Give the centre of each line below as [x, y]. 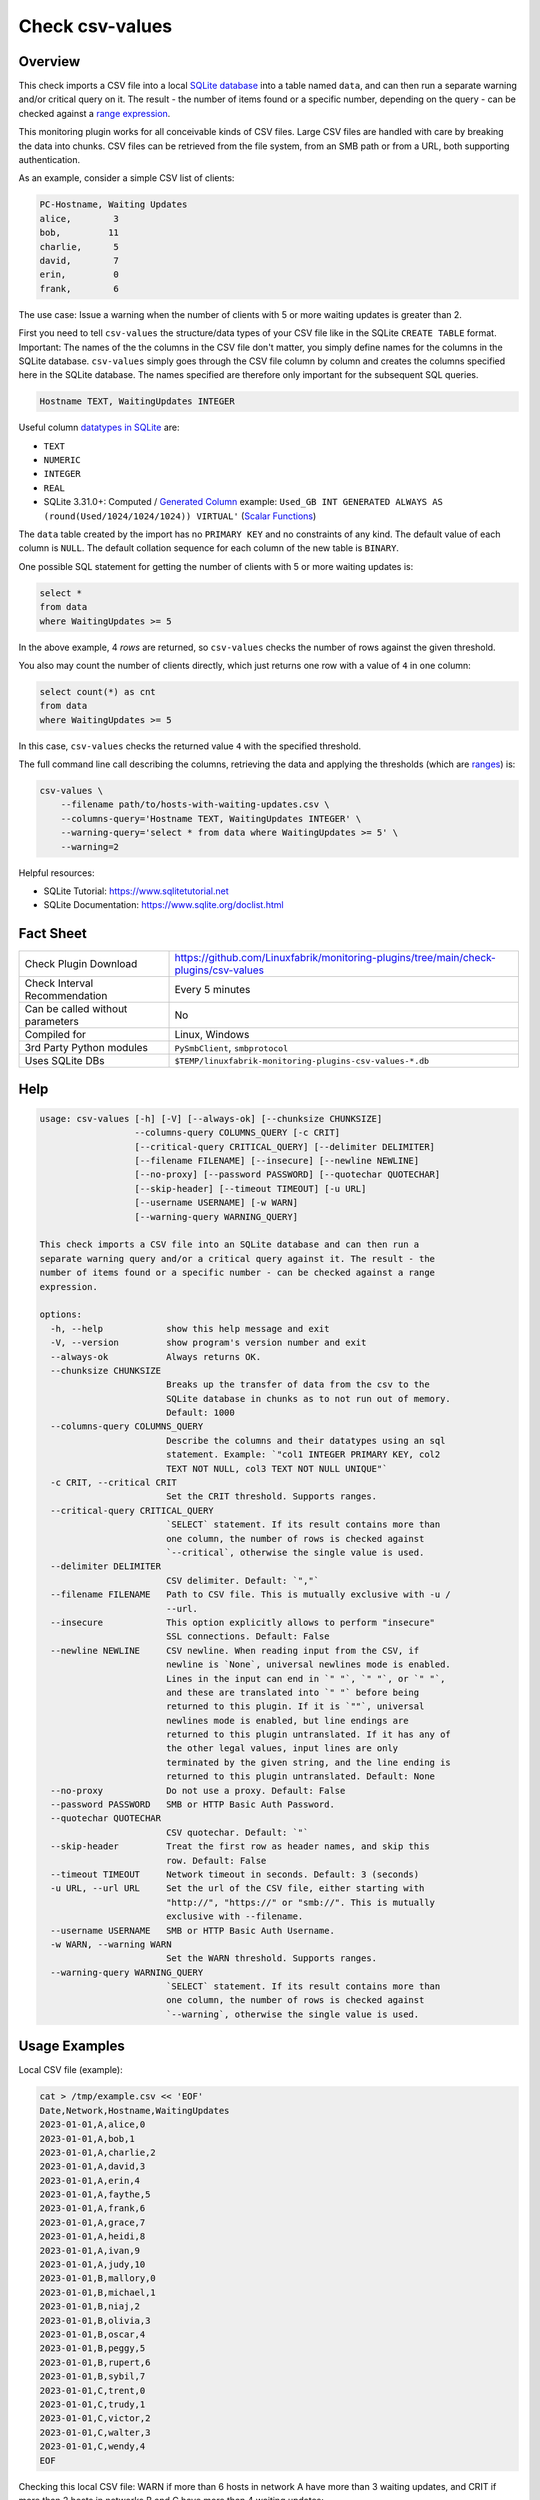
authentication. [49, 160]
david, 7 [79, 260]
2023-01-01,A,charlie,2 [98, 2152]
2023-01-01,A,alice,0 [92, 2124]
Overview [49, 61]
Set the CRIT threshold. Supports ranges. [271, 1496]
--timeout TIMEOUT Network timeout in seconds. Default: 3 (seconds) [235, 1874]
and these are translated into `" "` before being [292, 1692]
